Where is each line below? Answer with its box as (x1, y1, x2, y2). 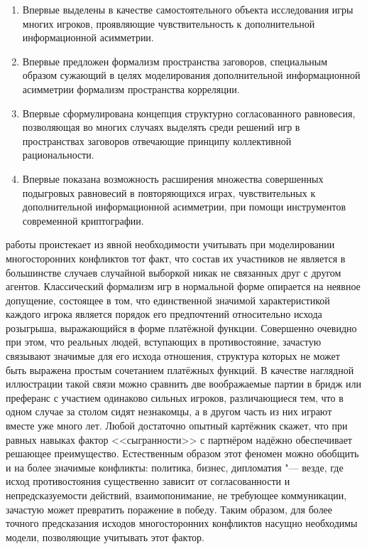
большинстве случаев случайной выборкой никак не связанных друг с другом (6, 265, 341, 279)
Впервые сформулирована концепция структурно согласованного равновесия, (22, 105, 356, 120)
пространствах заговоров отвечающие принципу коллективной (22, 133, 292, 148)
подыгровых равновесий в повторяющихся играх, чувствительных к (22, 185, 316, 200)
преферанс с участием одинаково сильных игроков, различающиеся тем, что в (6, 390, 344, 405)
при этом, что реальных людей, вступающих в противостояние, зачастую (6, 334, 322, 349)
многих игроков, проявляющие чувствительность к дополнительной (22, 16, 315, 31)
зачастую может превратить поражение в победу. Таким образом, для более (6, 501, 333, 516)
